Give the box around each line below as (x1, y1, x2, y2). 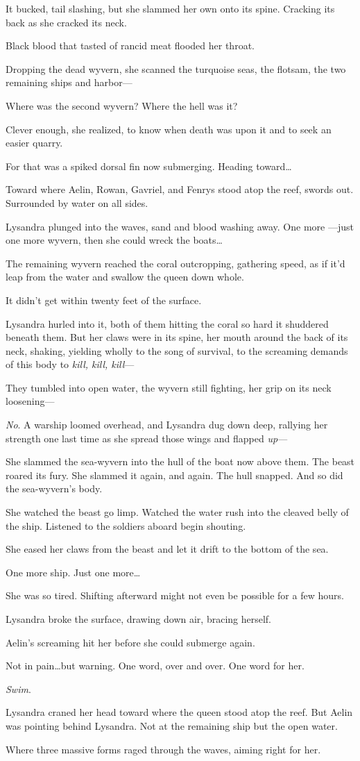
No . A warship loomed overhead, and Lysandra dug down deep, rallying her (6, 417, 328, 432)
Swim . (6, 681, 31, 696)
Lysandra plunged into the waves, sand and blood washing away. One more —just (6, 219, 354, 233)
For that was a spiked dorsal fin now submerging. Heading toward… (6, 158, 292, 173)
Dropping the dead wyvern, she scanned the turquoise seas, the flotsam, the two (6, 61, 346, 76)
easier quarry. (6, 135, 63, 150)
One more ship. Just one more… (6, 565, 141, 579)
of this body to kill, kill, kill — (6, 357, 135, 371)
